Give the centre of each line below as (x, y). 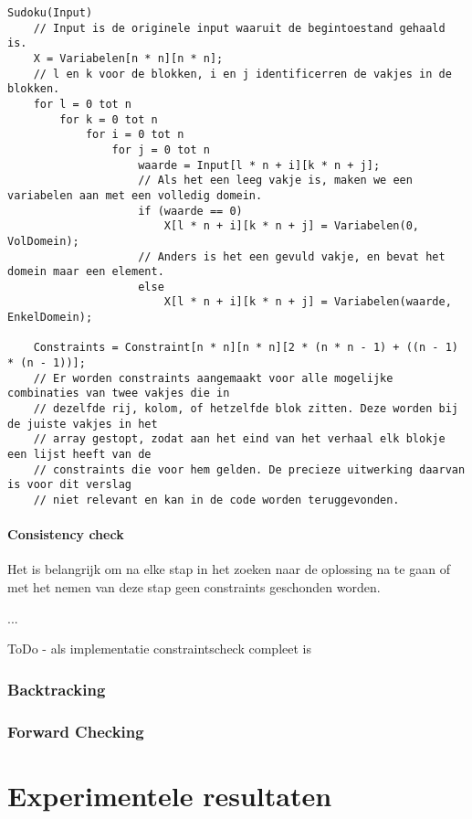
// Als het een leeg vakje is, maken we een (275, 181)
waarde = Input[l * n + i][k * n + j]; (259, 165)
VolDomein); (43, 241)
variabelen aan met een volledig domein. (135, 195)
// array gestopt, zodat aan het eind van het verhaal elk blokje (239, 439)
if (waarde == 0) (190, 211)
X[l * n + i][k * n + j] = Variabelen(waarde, (308, 302)
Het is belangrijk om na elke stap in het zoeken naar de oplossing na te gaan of (229, 569)
